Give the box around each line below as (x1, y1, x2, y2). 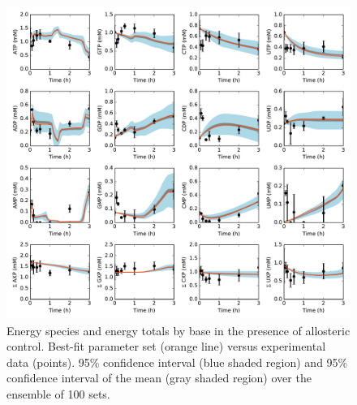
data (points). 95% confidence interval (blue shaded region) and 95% (6, 353, 348, 370)
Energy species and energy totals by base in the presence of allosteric (6, 321, 351, 338)
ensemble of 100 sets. (6, 386, 110, 403)
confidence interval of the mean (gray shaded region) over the (6, 369, 312, 386)
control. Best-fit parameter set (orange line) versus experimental (6, 338, 326, 355)
